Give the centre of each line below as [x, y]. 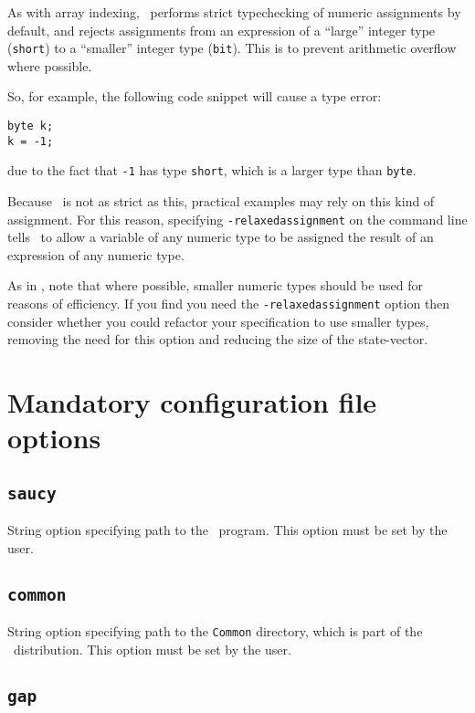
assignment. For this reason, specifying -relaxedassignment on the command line [237, 219]
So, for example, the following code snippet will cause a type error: [195, 96]
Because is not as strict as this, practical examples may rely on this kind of [221, 201]
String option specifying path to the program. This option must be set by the [227, 530]
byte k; [31, 126]
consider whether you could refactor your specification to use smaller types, [218, 321]
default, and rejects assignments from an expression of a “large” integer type [222, 30]
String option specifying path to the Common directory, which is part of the [215, 631]
